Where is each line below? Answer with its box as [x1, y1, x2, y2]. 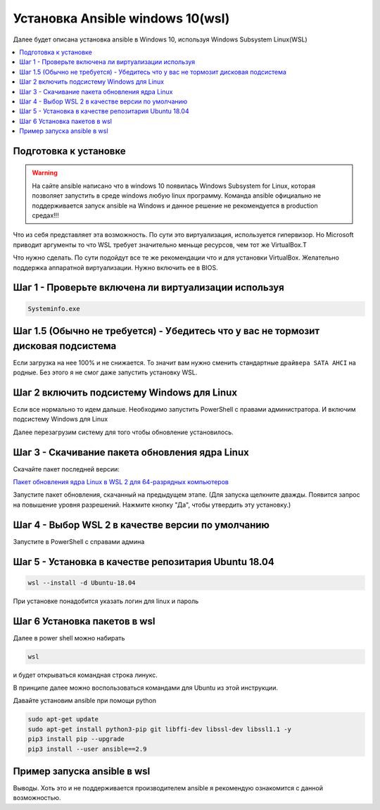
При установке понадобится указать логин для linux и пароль [13, 597, 199, 605]
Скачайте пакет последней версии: [13, 464, 120, 473]
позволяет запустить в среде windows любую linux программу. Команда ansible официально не [32, 191, 322, 200]
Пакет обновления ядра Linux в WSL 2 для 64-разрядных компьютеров [13, 478, 229, 486]
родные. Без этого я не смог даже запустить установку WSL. [13, 368, 198, 376]
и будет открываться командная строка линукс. [13, 671, 158, 679]
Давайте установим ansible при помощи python [13, 697, 156, 705]
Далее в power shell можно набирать [13, 633, 125, 642]
